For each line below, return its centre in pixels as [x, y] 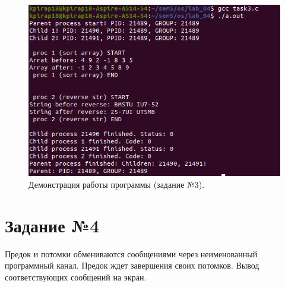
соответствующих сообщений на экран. [76, 277]
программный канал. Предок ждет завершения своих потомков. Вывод [132, 265]
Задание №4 [52, 225]
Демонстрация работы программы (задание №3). [117, 184]
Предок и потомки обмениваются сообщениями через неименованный [131, 253]
